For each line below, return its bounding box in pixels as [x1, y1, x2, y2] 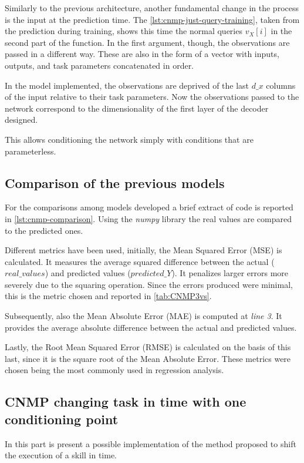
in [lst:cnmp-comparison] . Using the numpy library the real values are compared [5, 212, 292, 224]
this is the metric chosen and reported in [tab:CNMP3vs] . [5, 290, 212, 302]
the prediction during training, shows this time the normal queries [5, 25, 242, 37]
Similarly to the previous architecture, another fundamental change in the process [5, 2, 299, 14]
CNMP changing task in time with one [5, 392, 246, 411]
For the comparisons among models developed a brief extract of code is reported [5, 201, 293, 213]
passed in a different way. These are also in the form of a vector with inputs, [5, 48, 279, 60]
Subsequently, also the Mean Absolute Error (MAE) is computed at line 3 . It [5, 310, 282, 322]
